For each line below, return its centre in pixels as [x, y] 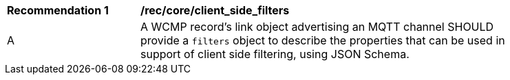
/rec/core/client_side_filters [215, 10]
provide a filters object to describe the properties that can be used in [323, 40]
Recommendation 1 [58, 10]
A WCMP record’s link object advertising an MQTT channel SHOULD [317, 27]
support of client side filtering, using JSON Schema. [275, 54]
